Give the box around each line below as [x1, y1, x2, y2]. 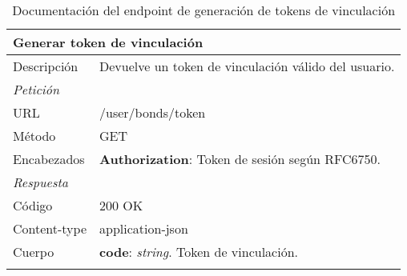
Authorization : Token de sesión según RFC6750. [99, 150, 381, 168]
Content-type [13, 219, 87, 238]
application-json [99, 219, 188, 238]
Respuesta [13, 173, 68, 191]
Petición [13, 80, 59, 98]
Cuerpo [13, 242, 54, 261]
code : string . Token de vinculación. [99, 242, 299, 261]
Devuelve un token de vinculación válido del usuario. [99, 57, 395, 75]
